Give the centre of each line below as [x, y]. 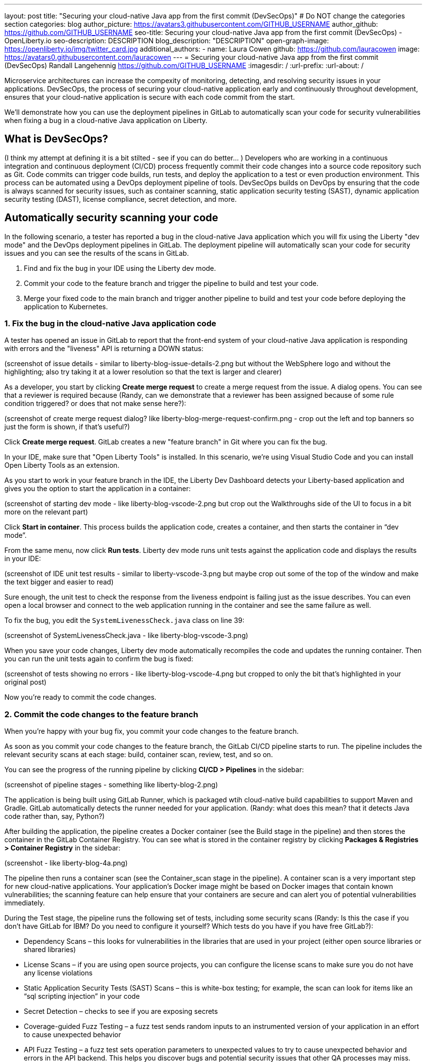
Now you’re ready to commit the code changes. [80, 697]
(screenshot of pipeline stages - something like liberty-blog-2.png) [111, 785]
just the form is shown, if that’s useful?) [67, 427]
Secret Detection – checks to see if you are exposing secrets [121, 1011]
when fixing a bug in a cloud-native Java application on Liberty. [106, 120]
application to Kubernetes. [66, 306]
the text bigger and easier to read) [59, 582]
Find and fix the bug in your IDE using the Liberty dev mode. [120, 268]
